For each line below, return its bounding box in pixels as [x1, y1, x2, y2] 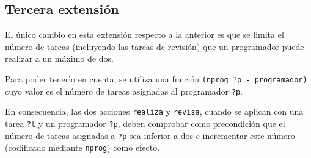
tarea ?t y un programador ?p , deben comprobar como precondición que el [5, 117, 285, 129]
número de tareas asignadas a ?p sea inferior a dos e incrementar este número [5, 129, 295, 142]
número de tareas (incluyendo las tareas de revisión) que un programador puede [5, 40, 304, 52]
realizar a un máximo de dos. [5, 52, 114, 65]
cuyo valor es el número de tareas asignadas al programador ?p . [5, 84, 243, 97]
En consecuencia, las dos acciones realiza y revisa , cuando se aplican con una [5, 105, 304, 118]
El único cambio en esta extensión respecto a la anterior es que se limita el [5, 28, 284, 41]
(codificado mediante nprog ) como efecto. [5, 141, 160, 154]
